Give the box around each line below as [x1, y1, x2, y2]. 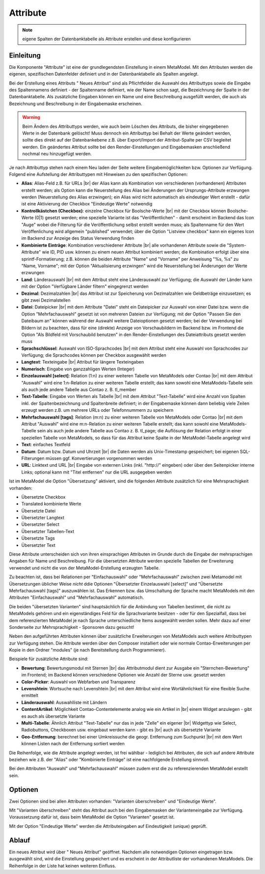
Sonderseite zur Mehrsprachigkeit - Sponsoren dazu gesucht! [9, 624, 134, 630]
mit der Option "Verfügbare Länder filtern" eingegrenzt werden [21, 283, 149, 289]
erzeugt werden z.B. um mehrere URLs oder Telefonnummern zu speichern [21, 407, 174, 413]
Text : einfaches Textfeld [21, 442, 71, 448]
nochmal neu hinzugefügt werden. [22, 151, 92, 157]
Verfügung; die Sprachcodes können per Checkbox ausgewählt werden [21, 352, 166, 358]
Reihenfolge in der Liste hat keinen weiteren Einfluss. [9, 863, 116, 869]
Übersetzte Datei [21, 507, 56, 513]
